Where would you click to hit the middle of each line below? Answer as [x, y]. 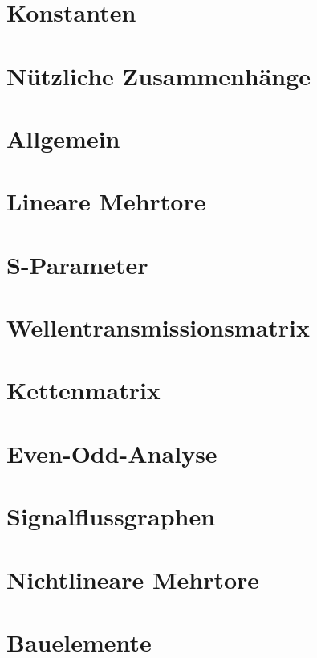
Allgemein [63, 138]
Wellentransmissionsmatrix [158, 327]
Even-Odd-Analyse [112, 453]
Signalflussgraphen [111, 516]
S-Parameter [77, 264]
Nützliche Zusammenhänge [159, 75]
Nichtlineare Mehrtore [133, 579]
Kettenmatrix [83, 390]
